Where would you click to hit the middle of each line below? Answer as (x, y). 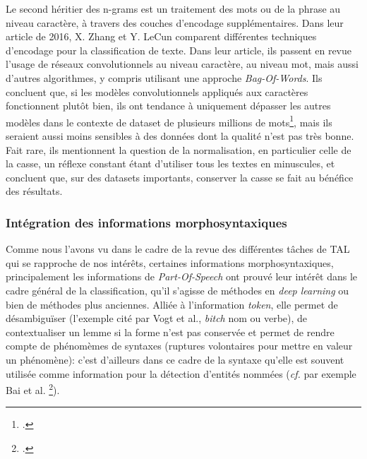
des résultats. (34, 191)
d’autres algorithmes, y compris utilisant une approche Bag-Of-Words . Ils (164, 77)
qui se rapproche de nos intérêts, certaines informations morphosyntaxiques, (170, 262)
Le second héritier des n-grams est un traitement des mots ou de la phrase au (173, 8)
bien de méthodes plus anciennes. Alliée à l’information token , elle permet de (172, 304)
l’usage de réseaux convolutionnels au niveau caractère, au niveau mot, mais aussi (182, 64)
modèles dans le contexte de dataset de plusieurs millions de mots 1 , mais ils (169, 121)
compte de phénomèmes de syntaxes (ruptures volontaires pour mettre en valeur (179, 346)
